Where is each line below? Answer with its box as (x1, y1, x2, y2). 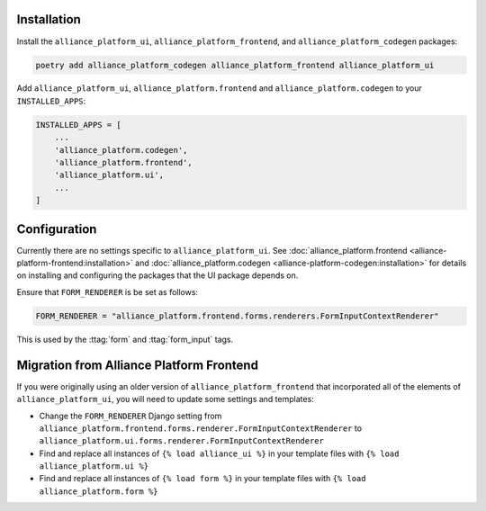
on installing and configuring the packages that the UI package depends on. (16, 270, 299, 281)
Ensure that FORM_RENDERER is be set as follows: (16, 286, 198, 297)
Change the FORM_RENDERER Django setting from (39, 410, 222, 421)
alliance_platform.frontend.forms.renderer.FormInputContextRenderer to (39, 423, 363, 434)
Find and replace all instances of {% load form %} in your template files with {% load (39, 473, 366, 484)
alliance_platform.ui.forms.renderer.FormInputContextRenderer (39, 436, 324, 446)
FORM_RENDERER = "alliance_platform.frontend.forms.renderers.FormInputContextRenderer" (35, 310, 440, 321)
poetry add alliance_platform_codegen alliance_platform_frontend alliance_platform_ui (35, 59, 435, 70)
